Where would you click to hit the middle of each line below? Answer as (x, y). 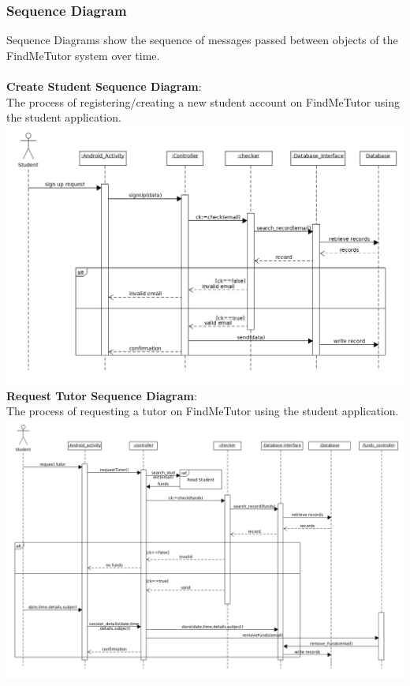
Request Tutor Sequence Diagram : (102, 395)
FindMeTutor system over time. (83, 55)
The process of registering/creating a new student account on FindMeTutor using (203, 101)
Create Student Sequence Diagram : (104, 86)
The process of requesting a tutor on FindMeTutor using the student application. (203, 411)
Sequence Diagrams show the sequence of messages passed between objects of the (202, 40)
